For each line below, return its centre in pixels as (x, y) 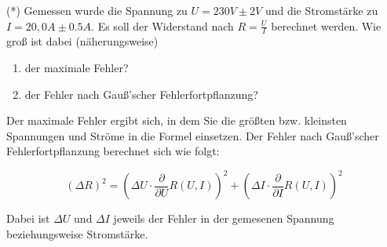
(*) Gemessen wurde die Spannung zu (97, 10)
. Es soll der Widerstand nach (162, 25)
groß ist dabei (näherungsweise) (82, 41)
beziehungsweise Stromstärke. (77, 234)
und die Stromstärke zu (321, 10)
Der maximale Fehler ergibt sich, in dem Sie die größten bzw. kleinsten (177, 120)
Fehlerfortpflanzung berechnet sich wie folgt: (113, 151)
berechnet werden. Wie (326, 25)
